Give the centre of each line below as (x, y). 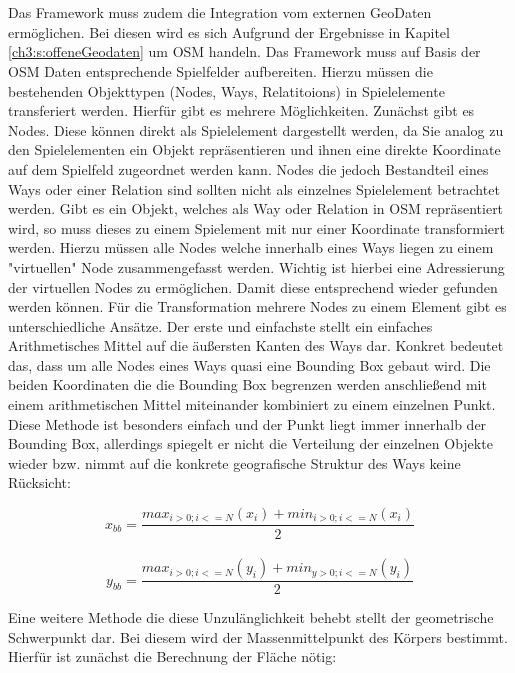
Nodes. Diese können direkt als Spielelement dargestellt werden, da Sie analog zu (256, 129)
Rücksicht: (39, 482)
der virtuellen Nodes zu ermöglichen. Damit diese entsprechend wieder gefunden (253, 286)
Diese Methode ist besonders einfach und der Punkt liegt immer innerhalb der (247, 423)
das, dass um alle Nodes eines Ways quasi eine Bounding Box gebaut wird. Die (249, 364)
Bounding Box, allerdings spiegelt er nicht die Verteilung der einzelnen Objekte (250, 443)
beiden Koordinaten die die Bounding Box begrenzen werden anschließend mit (247, 384)
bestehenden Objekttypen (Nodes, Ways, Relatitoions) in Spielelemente (226, 90)
